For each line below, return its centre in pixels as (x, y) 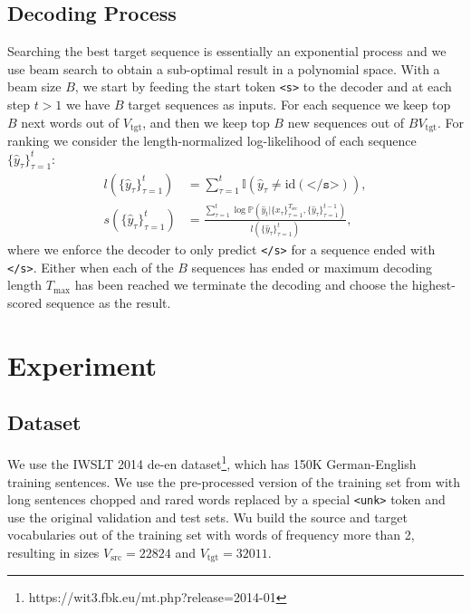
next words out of (70, 122)
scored (25, 303)
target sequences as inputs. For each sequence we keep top (289, 105)
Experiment (82, 364)
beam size (34, 86)
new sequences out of (346, 122)
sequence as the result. (108, 303)
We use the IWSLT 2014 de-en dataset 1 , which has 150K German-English (212, 462)
